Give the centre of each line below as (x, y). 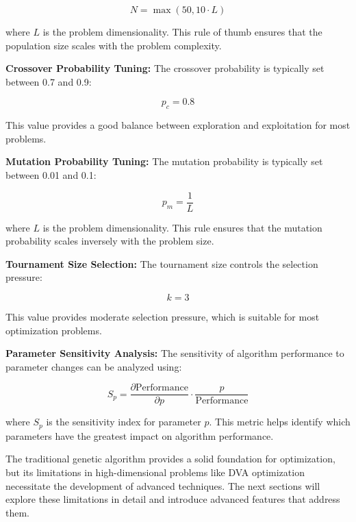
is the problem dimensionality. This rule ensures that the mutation (182, 227)
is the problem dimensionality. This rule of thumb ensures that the (182, 32)
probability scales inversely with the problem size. (110, 241)
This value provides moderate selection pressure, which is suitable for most (163, 316)
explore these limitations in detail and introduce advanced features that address (173, 499)
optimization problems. (54, 330)
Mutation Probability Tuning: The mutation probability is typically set (164, 161)
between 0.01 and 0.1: (51, 174)
